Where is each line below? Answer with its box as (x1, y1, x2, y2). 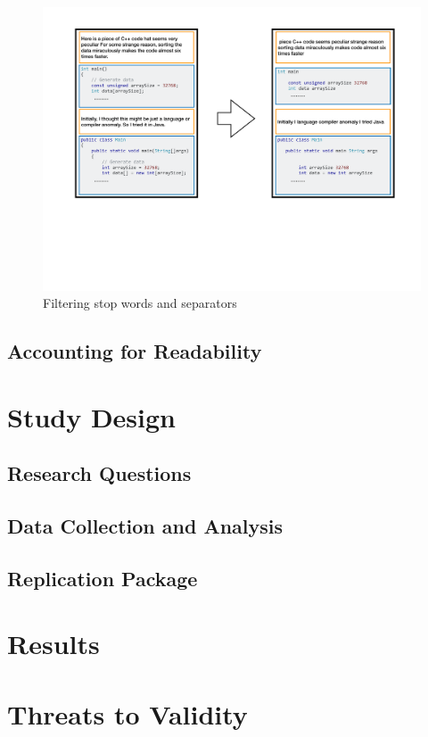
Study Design (7, 398, 177, 435)
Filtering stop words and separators (43, 294, 237, 312)
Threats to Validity (7, 695, 248, 732)
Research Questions (7, 460, 192, 487)
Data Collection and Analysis (7, 512, 284, 540)
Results (7, 625, 100, 662)
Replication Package (7, 564, 198, 592)
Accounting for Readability (7, 337, 262, 365)
